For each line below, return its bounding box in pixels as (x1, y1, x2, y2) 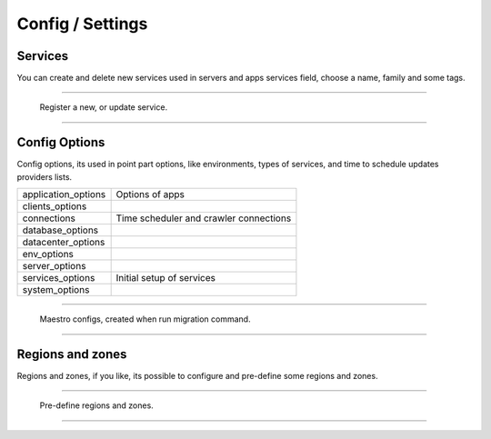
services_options (22, 272, 95, 284)
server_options (22, 260, 86, 273)
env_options (22, 248, 75, 261)
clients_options (22, 200, 87, 213)
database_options (22, 224, 99, 236)
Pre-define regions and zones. (39, 400, 154, 411)
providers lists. (16, 171, 73, 182)
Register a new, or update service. (39, 102, 168, 113)
